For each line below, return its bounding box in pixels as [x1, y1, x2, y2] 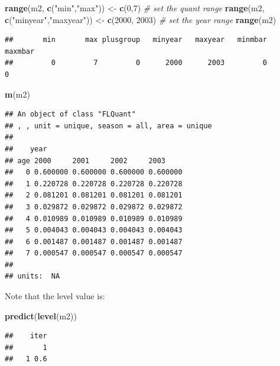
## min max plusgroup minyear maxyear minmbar [5, 35, 267, 44]
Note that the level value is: [5, 290, 105, 302]
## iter [5, 332, 47, 341]
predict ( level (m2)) [5, 309, 77, 322]
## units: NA [5, 272, 60, 281]
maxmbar [5, 47, 35, 56]
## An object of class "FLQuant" [5, 110, 136, 119]
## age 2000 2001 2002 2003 [5, 156, 166, 165]
